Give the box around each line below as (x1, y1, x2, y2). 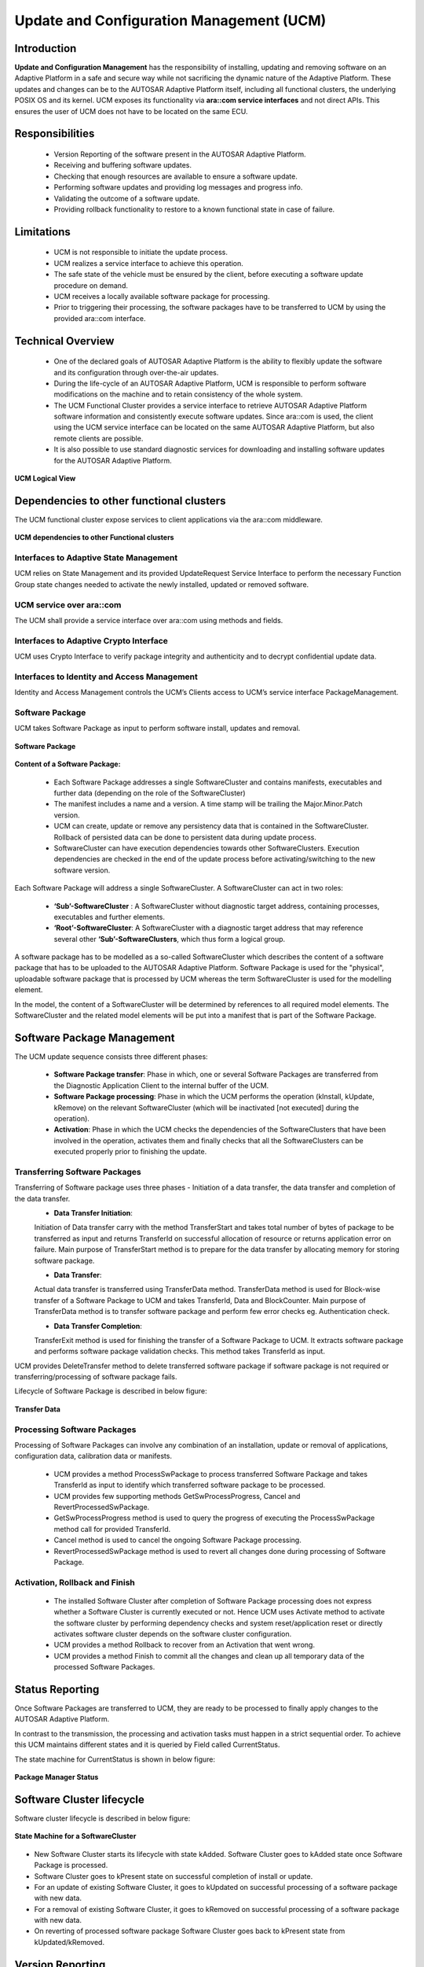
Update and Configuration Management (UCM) (14, 12, 327, 29)
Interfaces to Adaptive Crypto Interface (14, 635, 169, 646)
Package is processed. (34, 1861, 108, 1870)
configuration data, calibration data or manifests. (14, 1452, 173, 1461)
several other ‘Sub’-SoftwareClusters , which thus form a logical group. (53, 934, 286, 943)
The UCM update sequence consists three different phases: (14, 1051, 208, 1061)
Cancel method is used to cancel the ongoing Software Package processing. (53, 1535, 302, 1545)
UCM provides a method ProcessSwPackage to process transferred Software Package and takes (53, 1469, 368, 1478)
